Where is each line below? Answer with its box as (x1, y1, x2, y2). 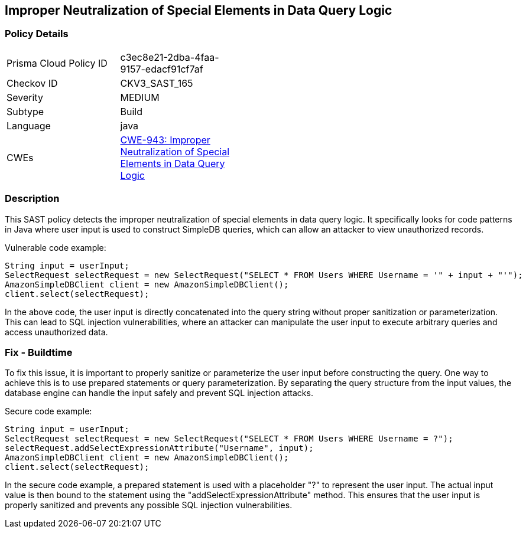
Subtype (7, 105, 44, 117)
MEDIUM (120, 91, 160, 103)
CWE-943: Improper (120, 133, 210, 146)
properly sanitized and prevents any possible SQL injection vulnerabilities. (5, 500, 293, 511)
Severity (7, 91, 43, 103)
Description (5, 192, 60, 205)
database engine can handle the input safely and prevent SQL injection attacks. (5, 388, 313, 398)
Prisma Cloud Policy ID (7, 57, 108, 69)
